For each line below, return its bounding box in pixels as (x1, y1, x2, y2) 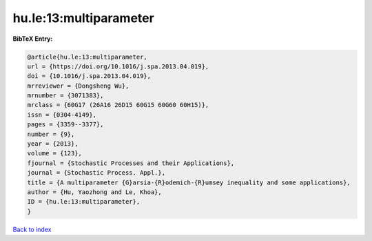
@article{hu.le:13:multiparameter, (27, 52, 147, 61)
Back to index (12, 225, 52, 233)
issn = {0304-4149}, (27, 110, 96, 119)
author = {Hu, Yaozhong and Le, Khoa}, (27, 189, 162, 196)
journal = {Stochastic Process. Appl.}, (27, 169, 165, 177)
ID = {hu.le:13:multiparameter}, (27, 197, 141, 206)
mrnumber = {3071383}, (27, 92, 104, 99)
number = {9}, (27, 130, 75, 138)
